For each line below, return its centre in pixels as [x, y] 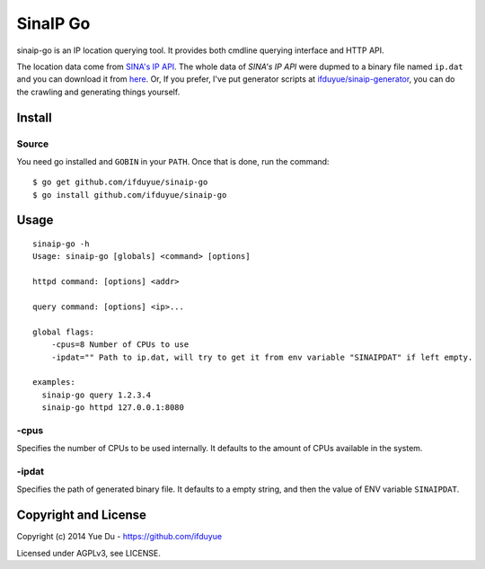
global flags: [63, 332]
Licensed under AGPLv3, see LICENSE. [88, 553]
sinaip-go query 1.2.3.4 [97, 395]
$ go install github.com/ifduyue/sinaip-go [130, 195]
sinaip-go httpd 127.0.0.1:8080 [113, 408]
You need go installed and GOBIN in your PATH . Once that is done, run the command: [173, 161]
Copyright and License [82, 516]
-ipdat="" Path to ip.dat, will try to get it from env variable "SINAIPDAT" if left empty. [262, 357]
